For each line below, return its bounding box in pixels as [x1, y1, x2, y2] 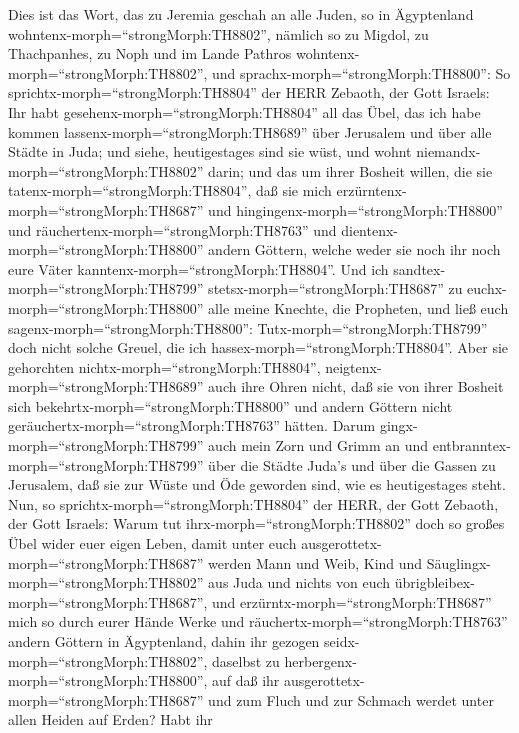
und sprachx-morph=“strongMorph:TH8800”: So [212, 62, 511, 83]
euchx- [467, 278, 507, 299]
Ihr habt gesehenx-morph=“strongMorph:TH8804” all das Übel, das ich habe [8, 101, 481, 122]
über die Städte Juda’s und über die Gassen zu [208, 454, 496, 475]
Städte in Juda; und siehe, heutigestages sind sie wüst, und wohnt [8, 141, 412, 162]
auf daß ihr [212, 670, 280, 691]
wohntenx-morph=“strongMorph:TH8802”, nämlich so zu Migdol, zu [8, 23, 429, 44]
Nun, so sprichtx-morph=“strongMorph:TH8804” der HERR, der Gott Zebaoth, [8, 493, 499, 514]
